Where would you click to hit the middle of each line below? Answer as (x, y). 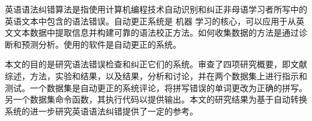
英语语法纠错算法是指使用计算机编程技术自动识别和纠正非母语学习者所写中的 (156, 9)
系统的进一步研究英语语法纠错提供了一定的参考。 (101, 111)
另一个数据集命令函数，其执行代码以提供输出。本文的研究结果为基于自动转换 (156, 99)
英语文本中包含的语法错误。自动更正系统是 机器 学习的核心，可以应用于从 (151, 21)
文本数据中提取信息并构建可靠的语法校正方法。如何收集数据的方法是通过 (156, 32)
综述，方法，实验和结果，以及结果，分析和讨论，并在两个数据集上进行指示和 (156, 75)
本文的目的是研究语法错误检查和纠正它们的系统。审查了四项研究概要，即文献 (156, 64)
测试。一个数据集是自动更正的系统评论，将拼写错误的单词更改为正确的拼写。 (156, 87)
